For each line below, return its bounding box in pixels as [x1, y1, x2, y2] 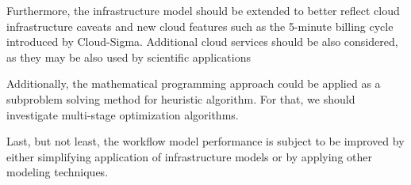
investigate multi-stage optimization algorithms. [6, 106, 239, 123]
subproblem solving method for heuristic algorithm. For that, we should [6, 90, 355, 107]
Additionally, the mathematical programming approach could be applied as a [6, 75, 381, 92]
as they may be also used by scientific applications [6, 48, 251, 65]
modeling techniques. [6, 164, 109, 180]
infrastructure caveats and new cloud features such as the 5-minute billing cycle [6, 17, 394, 34]
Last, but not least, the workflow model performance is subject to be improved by [6, 133, 405, 149]
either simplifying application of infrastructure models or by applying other [6, 148, 372, 164]
